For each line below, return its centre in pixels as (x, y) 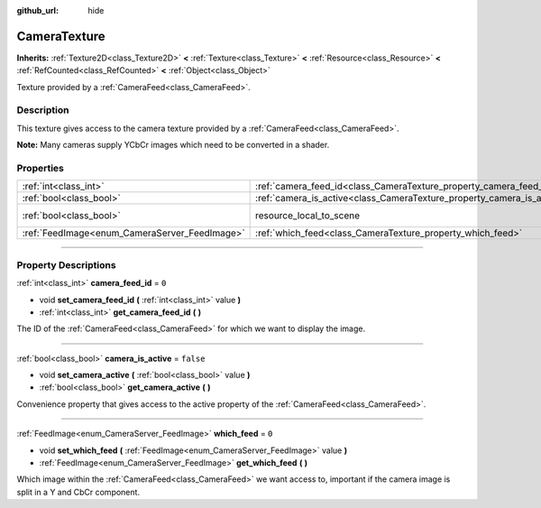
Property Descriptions (66, 264)
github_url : (37, 10)
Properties (41, 168)
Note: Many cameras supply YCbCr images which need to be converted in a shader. (173, 145)
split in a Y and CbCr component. (78, 492)
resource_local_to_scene (308, 216)
